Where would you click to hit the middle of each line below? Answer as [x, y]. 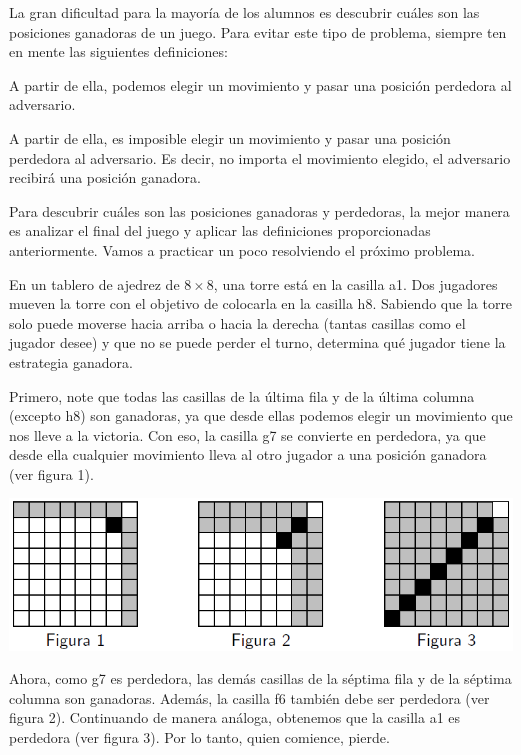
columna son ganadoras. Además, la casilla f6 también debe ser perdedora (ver [249, 697]
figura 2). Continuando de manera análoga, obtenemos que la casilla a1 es [235, 717]
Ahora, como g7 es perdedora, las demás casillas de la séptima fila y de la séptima [260, 678]
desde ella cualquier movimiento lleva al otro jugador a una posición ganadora [248, 454]
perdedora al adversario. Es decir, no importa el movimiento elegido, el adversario [260, 157]
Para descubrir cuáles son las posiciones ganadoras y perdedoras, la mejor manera [259, 210]
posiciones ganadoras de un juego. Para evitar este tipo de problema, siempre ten [258, 31]
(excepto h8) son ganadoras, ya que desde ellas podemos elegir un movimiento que [261, 415]
